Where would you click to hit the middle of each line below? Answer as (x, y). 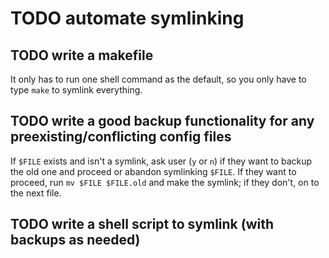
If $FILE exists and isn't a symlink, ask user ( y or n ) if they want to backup (161, 161)
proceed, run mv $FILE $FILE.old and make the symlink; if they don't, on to (165, 182)
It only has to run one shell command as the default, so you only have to (158, 79)
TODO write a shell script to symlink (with (142, 224)
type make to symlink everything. (76, 90)
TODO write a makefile (82, 55)
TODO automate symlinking (127, 18)
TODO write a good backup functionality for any (162, 121)
